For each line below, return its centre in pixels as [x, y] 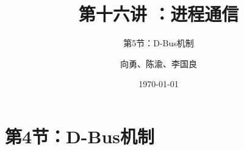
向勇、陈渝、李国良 [159, 63]
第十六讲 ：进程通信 [159, 14]
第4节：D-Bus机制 [80, 136]
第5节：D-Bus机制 [159, 43]
